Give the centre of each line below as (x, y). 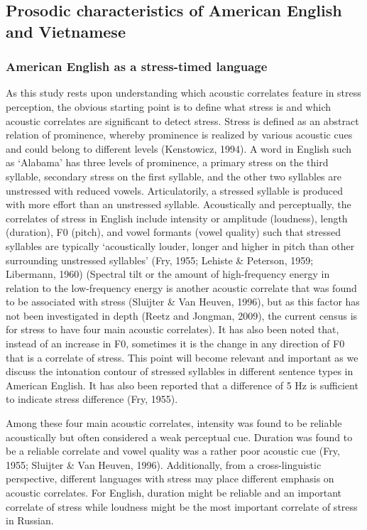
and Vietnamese (66, 31)
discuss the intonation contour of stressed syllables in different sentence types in (180, 371)
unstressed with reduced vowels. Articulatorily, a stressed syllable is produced (174, 190)
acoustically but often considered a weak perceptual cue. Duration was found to (179, 437)
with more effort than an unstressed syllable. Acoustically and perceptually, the (179, 204)
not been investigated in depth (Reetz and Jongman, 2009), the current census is (182, 315)
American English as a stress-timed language (137, 66)
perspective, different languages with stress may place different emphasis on (170, 478)
